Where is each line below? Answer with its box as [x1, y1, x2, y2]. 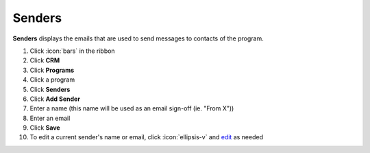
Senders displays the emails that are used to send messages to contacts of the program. [12, 34, 264, 43]
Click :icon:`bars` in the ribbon [29, 47, 116, 55]
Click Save [29, 123, 61, 132]
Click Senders [29, 85, 71, 93]
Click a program [29, 75, 75, 84]
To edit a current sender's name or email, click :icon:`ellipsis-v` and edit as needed [29, 133, 264, 141]
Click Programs [29, 66, 75, 74]
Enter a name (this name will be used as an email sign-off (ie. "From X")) [29, 104, 234, 113]
